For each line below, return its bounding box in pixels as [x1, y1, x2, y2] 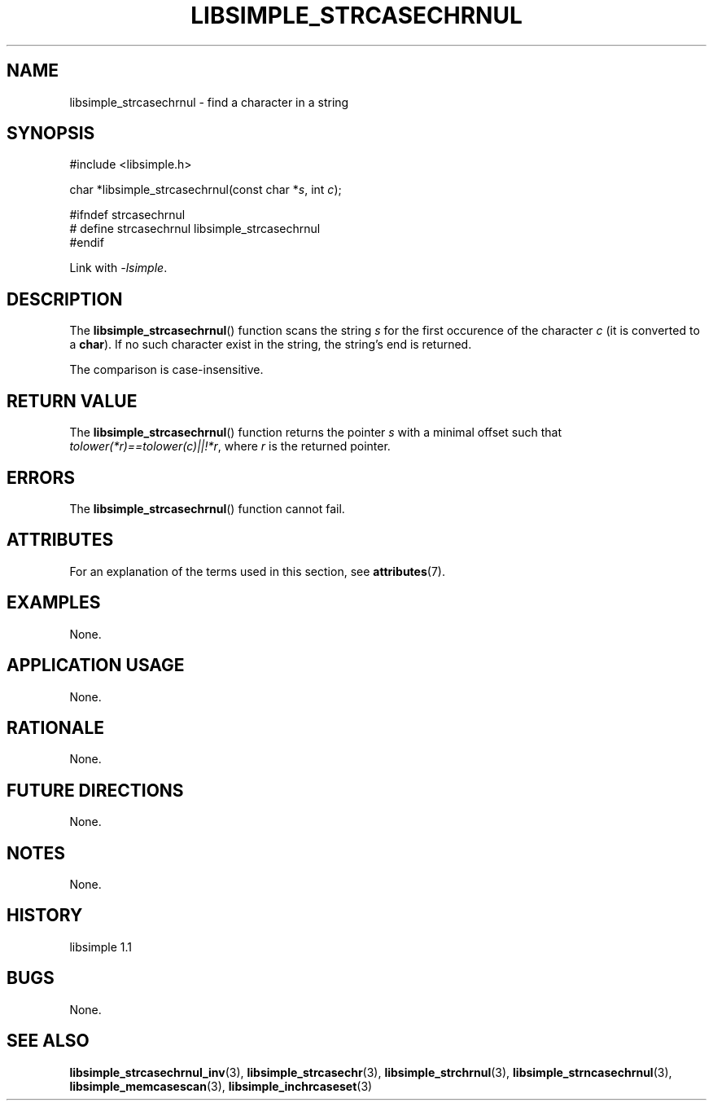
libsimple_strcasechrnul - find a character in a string [69, 94, 349, 109]
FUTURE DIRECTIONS [7, 780, 184, 801]
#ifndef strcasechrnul [69, 208, 186, 222]
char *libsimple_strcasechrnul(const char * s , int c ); [69, 182, 342, 197]
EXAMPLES [7, 592, 101, 613]
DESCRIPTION [7, 288, 123, 310]
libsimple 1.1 [69, 939, 133, 954]
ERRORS [7, 467, 76, 488]
